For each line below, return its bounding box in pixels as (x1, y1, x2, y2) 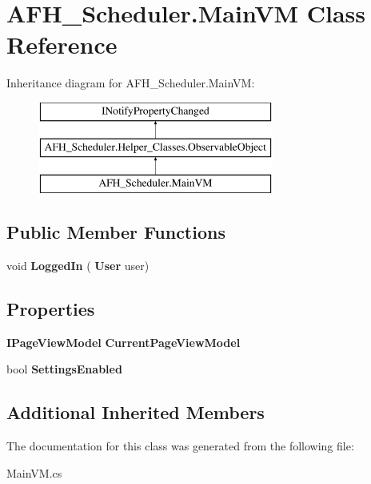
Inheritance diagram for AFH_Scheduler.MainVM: (6, 75, 255, 91)
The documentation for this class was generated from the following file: (6, 438, 354, 454)
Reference (6, 28, 118, 61)
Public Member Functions (6, 220, 225, 244)
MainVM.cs (6, 464, 62, 481)
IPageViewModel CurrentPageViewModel (6, 333, 241, 350)
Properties (6, 296, 95, 321)
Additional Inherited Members (6, 400, 265, 425)
